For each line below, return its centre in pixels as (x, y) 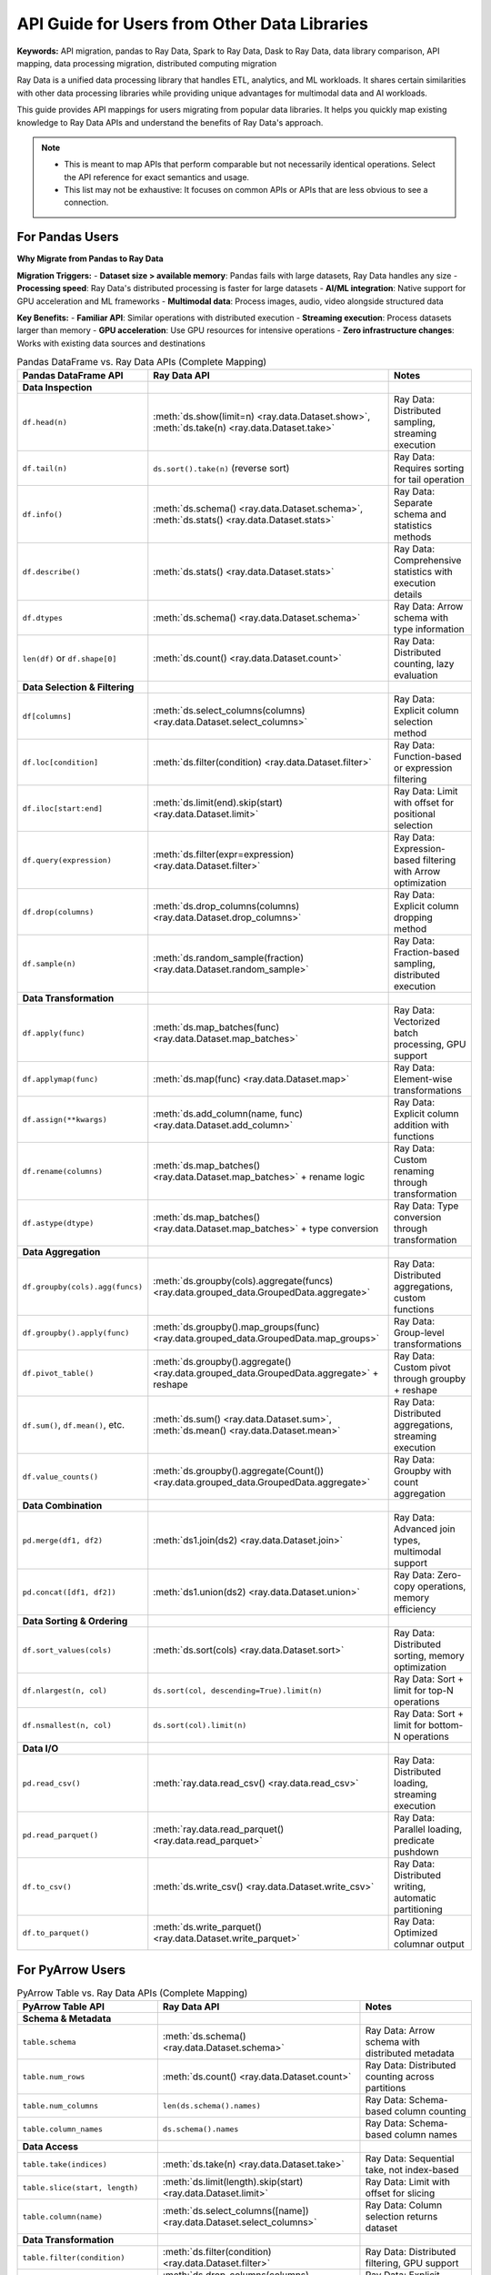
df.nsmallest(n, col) (67, 1725)
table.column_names (63, 2129)
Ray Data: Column (404, 2205)
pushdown (416, 1852)
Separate (414, 503)
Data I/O (40, 1749)
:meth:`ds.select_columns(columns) (229, 711)
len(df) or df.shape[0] (70, 658)
